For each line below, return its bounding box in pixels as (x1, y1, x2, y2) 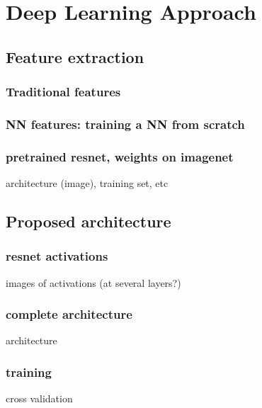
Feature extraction (6, 45, 144, 67)
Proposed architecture (6, 210, 171, 232)
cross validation (6, 391, 73, 406)
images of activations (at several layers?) (6, 275, 181, 290)
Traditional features (6, 83, 121, 101)
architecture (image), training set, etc (6, 176, 169, 191)
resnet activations (6, 247, 108, 265)
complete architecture (6, 305, 132, 323)
